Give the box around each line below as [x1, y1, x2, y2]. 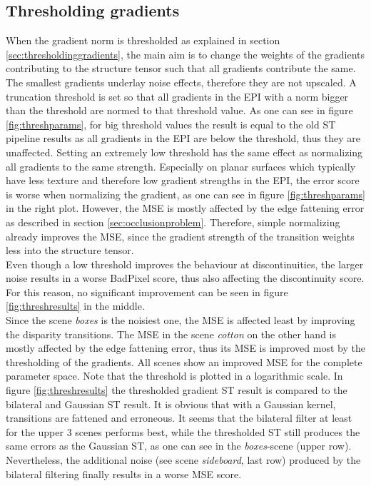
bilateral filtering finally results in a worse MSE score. [6, 466, 242, 481]
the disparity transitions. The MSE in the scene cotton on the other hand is [6, 326, 336, 341]
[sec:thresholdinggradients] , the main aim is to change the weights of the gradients [6, 46, 365, 61]
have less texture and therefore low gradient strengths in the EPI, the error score [6, 173, 360, 188]
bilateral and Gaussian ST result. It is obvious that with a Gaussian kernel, [6, 396, 336, 411]
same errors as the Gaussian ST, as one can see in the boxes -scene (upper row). [6, 438, 352, 453]
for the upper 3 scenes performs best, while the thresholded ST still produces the [6, 424, 360, 439]
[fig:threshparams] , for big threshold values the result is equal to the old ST [6, 116, 336, 131]
